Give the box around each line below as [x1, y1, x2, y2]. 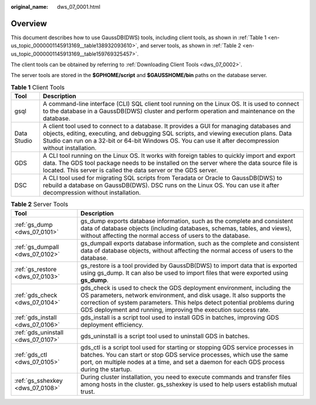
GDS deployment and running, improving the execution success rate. [80, 306, 270, 314]
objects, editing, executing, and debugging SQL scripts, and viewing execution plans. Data [43, 129, 292, 137]
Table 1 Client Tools [11, 84, 65, 92]
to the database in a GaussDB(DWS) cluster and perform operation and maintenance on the [43, 107, 296, 115]
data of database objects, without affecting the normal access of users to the [80, 246, 293, 254]
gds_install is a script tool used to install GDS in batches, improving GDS [80, 313, 279, 321]
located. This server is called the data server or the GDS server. [43, 167, 218, 175]
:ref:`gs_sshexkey [14, 376, 63, 385]
